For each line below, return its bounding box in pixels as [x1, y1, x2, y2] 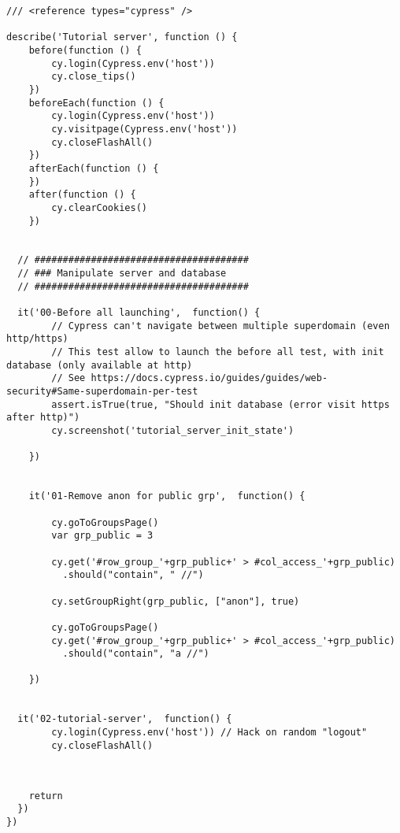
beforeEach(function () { [28, 97, 165, 109]
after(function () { [28, 189, 136, 201]
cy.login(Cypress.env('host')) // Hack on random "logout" [51, 727, 368, 739]
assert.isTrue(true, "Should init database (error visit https [51, 398, 390, 410]
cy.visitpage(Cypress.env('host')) [51, 123, 238, 135]
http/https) [6, 333, 69, 345]
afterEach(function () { [28, 162, 159, 174]
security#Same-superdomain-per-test [6, 386, 198, 398]
